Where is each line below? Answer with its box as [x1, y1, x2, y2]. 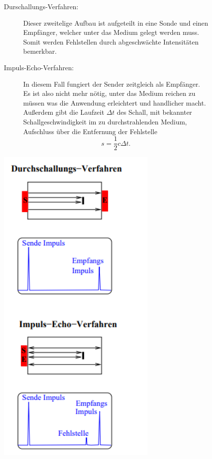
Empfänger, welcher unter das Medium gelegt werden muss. [23, 27, 199, 37]
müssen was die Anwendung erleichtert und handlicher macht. [23, 97, 206, 107]
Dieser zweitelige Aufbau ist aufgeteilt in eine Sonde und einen [23, 17, 209, 28]
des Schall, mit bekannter [116, 107, 192, 117]
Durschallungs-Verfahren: [4, 1, 79, 11]
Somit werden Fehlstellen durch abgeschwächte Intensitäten [23, 36, 199, 46]
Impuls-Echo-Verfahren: [4, 62, 74, 72]
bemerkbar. [23, 46, 57, 56]
